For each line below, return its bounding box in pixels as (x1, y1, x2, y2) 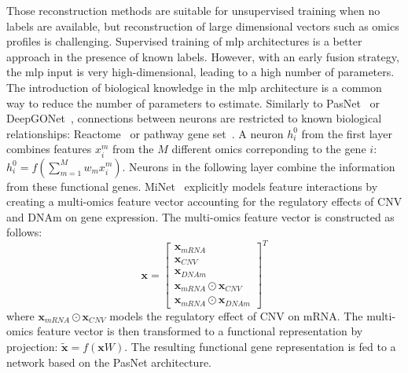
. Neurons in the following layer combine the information (122, 158, 395, 174)
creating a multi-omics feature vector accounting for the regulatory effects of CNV (6, 193, 402, 210)
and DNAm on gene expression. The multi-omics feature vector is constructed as (6, 208, 395, 225)
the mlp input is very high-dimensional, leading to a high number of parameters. (6, 64, 395, 80)
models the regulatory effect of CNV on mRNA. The (109, 307, 363, 324)
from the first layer (301, 125, 392, 141)
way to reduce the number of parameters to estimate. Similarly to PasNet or (6, 94, 380, 111)
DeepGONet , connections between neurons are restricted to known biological (6, 110, 382, 126)
